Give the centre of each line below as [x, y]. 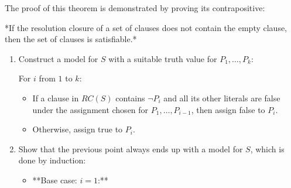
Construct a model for [58, 58]
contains [130, 98]
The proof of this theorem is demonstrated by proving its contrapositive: [135, 8]
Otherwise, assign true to [78, 129]
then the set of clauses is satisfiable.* [71, 39]
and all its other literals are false [222, 98]
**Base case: [55, 180]
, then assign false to [228, 109]
